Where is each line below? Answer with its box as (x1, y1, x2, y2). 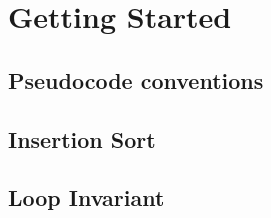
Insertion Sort (8, 123, 156, 154)
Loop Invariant (8, 182, 165, 213)
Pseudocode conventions (8, 64, 264, 95)
